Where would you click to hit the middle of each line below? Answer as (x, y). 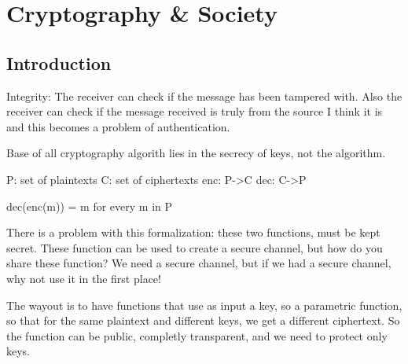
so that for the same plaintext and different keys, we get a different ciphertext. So (203, 320)
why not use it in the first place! (84, 278)
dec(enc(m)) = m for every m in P (90, 206)
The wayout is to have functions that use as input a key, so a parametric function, (204, 305)
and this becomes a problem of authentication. (118, 126)
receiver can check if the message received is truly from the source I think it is (195, 111)
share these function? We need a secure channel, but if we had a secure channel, (199, 263)
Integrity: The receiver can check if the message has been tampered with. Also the (204, 96)
